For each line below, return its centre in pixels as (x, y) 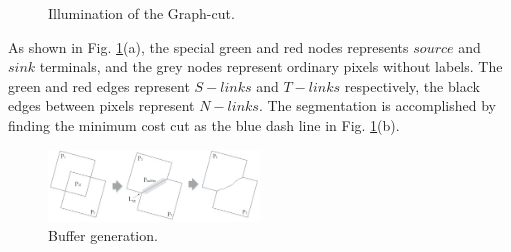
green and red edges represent (99, 85)
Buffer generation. (103, 235)
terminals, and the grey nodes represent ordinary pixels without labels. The (271, 66)
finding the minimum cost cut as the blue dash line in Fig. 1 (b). (204, 124)
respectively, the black (412, 85)
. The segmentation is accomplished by (377, 105)
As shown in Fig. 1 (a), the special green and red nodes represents (208, 46)
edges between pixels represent (101, 105)
